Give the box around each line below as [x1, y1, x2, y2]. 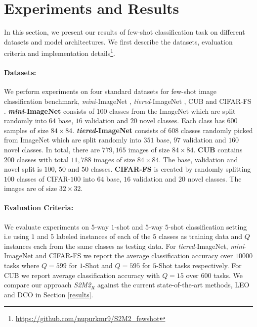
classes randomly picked [180, 125, 253, 135]
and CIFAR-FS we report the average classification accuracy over [35, 250, 233, 261]
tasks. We [214, 270, 243, 280]
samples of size [4, 125, 49, 135]
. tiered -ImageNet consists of [72, 125, 166, 135]
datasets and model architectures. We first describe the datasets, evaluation [4, 36, 233, 47]
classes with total [16, 154, 69, 164]
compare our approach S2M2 [4, 280, 91, 290]
